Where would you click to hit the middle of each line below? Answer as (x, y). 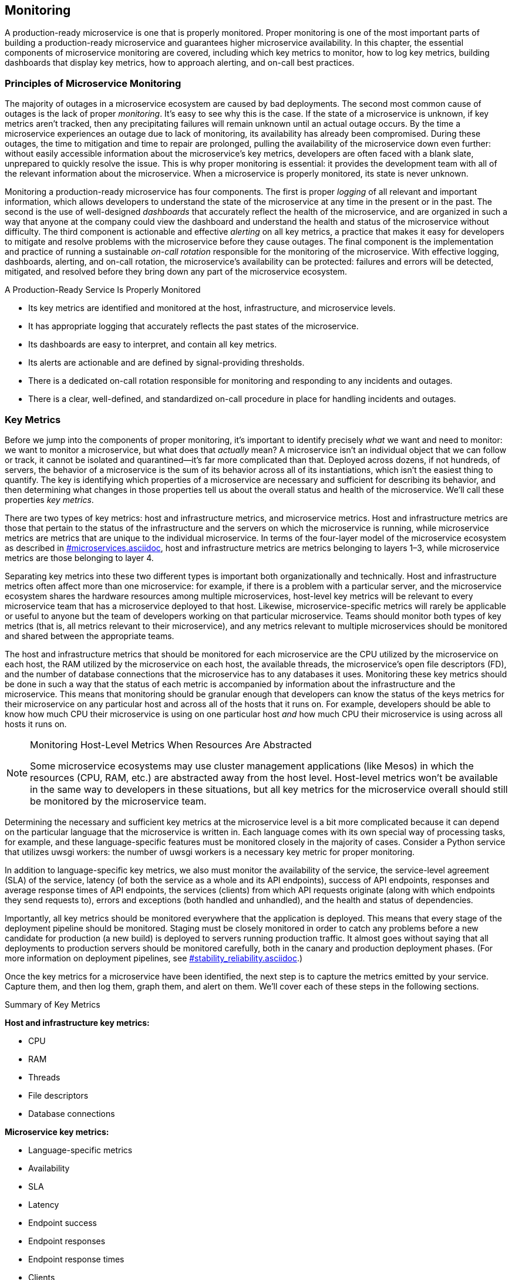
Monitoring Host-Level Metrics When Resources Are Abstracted (171, 744)
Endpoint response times (76, 1259)
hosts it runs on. (36, 724)
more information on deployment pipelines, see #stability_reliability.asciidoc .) (154, 958)
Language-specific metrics (80, 1150)
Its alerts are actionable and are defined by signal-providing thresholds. (166, 363)
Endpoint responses (67, 1241)
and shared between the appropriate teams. (90, 636)
